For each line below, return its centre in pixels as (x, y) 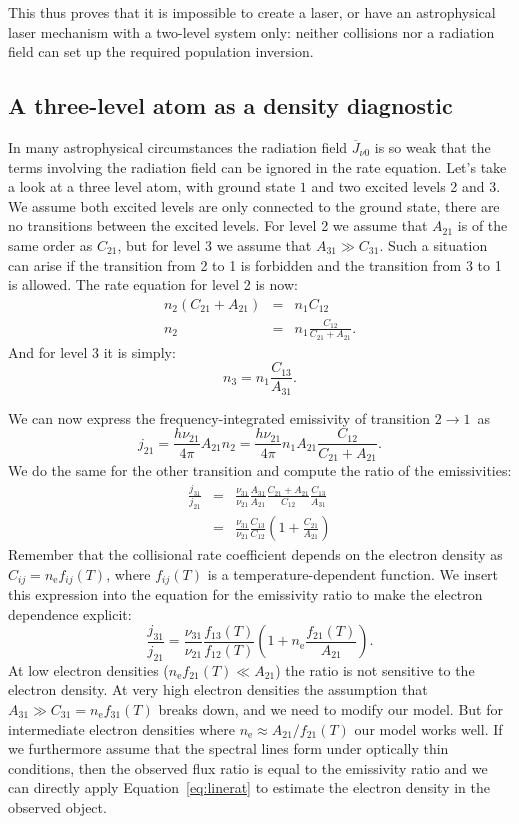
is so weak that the (432, 146)
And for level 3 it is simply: (92, 351)
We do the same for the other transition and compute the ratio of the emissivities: (260, 469)
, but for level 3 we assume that (214, 244)
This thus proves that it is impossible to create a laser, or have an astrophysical (252, 12)
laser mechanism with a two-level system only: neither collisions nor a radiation (251, 31)
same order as (50, 244)
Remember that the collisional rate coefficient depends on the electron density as (255, 554)
